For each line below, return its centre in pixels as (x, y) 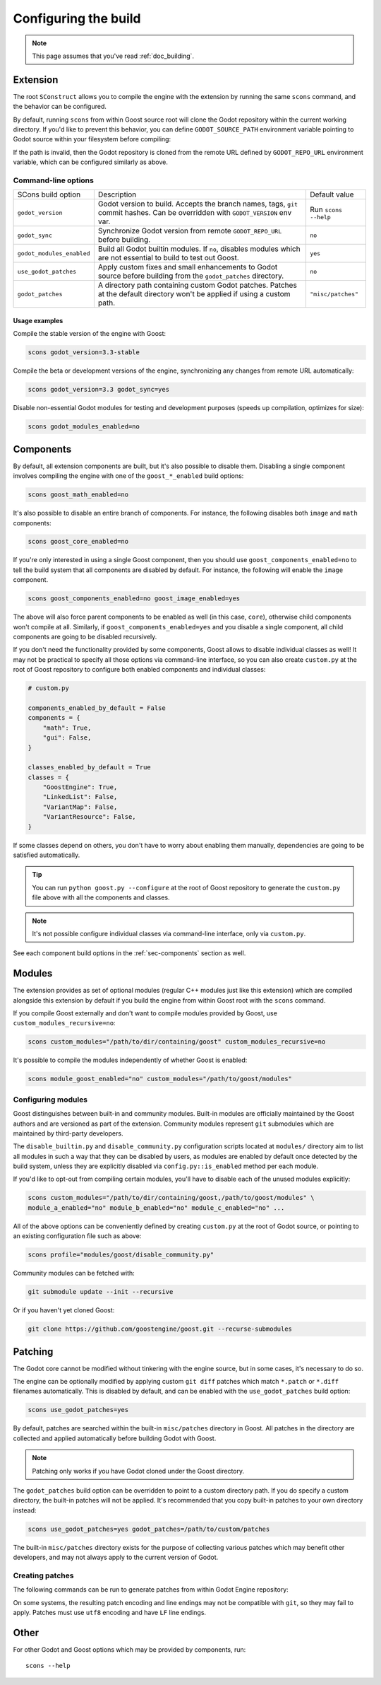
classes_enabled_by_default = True (89, 768)
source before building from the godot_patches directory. (191, 276)
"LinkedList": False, (80, 797)
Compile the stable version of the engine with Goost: (89, 334)
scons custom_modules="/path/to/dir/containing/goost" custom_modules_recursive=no (177, 1042)
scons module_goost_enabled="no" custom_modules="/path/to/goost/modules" (160, 1079)
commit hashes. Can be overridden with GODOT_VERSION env (195, 213)
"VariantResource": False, (90, 817)
